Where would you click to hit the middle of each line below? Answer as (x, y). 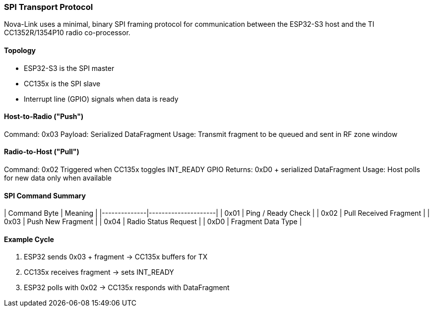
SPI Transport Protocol (49, 7)
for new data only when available (58, 178)
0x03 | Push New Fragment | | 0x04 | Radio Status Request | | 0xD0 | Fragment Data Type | (153, 222)
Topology (20, 50)
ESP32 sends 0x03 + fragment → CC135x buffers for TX (116, 257)
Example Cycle (29, 239)
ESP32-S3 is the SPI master (69, 68)
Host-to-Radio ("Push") (44, 117)
